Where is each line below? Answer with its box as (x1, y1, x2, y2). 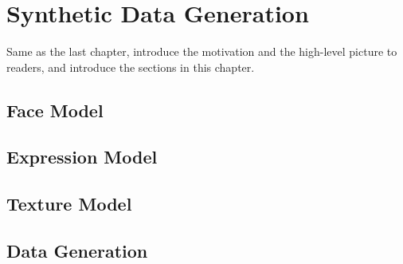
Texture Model (6, 191, 132, 216)
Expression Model (6, 144, 158, 169)
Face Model (6, 97, 104, 122)
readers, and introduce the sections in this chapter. (6, 58, 255, 75)
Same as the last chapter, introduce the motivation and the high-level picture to (6, 43, 397, 60)
